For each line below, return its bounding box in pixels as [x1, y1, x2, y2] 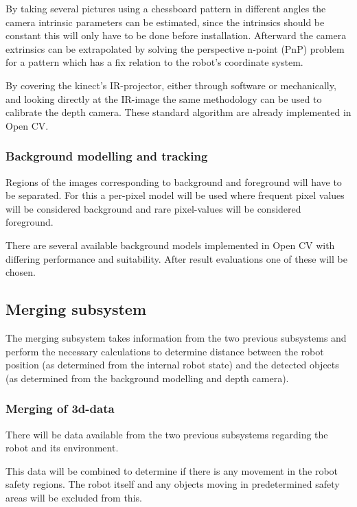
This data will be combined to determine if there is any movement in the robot [5, 463, 338, 477]
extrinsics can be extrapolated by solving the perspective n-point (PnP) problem [5, 41, 345, 56]
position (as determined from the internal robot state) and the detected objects [5, 357, 339, 372]
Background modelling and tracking [5, 148, 208, 165]
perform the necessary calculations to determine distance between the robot [5, 344, 324, 358]
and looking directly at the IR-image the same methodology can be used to [5, 91, 322, 106]
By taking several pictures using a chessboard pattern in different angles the [5, 1, 326, 15]
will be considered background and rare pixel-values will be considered [5, 201, 301, 215]
